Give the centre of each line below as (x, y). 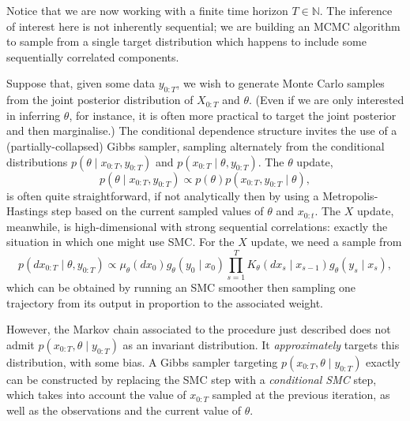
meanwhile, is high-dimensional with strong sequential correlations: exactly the (197, 226)
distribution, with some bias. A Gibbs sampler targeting (142, 361)
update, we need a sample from (326, 242)
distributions (37, 161)
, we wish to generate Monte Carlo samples (280, 83)
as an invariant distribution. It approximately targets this (261, 344)
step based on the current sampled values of (158, 211)
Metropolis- (350, 195)
